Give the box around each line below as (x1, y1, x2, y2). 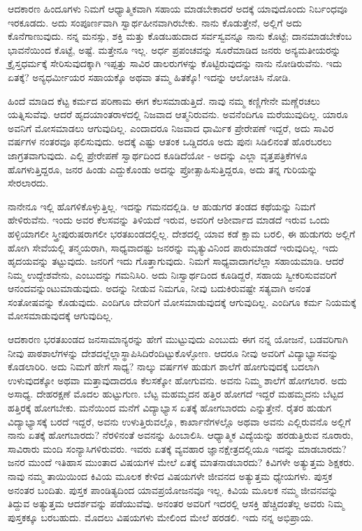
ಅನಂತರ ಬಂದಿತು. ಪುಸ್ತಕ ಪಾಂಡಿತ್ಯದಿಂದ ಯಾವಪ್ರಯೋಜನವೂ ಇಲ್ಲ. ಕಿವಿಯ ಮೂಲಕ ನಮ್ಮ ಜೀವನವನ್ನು (8, 482, 338, 497)
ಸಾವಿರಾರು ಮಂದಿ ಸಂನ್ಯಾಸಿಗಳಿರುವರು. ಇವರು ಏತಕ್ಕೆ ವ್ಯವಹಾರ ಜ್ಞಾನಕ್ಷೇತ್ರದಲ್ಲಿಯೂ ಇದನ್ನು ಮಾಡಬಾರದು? (8, 441, 347, 456)
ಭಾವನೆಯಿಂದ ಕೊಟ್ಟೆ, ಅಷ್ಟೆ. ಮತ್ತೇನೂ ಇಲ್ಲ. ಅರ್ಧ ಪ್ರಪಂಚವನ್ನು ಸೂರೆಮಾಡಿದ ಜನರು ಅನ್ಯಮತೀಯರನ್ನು (8, 42, 341, 57)
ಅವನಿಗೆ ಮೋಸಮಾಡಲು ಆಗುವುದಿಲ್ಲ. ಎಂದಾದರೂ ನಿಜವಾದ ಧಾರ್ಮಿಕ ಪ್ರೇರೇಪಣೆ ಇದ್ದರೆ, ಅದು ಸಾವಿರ (8, 120, 334, 135)
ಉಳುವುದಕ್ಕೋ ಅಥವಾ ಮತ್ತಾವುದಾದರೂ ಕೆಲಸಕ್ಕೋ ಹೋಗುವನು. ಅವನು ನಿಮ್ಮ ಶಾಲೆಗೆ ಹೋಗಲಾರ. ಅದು (8, 372, 347, 387)
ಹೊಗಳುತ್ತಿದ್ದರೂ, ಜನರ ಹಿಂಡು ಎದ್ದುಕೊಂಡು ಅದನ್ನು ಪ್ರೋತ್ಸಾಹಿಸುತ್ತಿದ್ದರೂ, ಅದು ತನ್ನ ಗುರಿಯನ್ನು (8, 161, 318, 176)
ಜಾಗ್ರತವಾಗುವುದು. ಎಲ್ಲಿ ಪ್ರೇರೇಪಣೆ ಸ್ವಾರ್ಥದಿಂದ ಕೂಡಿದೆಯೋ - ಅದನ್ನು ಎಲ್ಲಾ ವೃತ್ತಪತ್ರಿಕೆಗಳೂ (8, 147, 307, 162)
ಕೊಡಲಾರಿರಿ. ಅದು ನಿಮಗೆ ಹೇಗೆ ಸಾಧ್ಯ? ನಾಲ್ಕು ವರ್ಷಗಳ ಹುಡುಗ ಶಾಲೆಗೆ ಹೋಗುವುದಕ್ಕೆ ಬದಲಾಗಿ (8, 359, 319, 374)
